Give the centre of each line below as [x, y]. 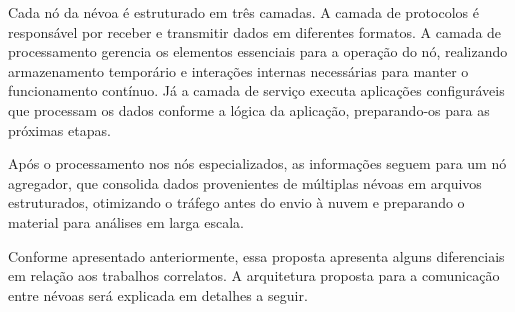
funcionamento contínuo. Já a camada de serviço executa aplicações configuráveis [256, 90]
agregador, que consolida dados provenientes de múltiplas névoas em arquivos [245, 182]
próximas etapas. [59, 129]
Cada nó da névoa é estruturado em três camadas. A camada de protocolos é [243, 12]
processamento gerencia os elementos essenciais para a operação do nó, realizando [258, 51]
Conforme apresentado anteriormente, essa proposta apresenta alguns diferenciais [256, 255]
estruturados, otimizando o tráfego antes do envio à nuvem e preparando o [236, 202]
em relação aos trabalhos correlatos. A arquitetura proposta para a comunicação [254, 275]
